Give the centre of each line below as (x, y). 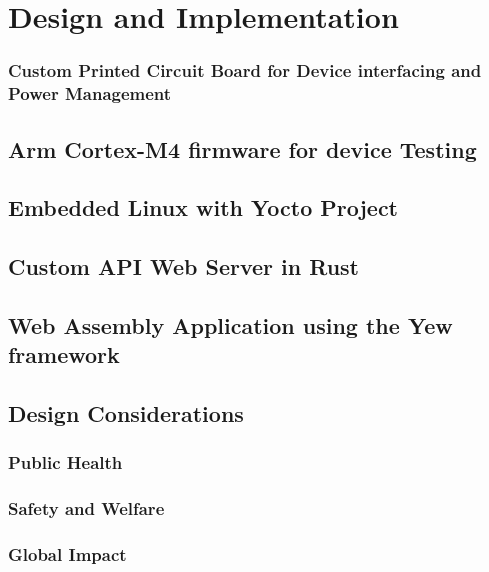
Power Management (90, 93)
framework (64, 354)
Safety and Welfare (86, 508)
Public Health (65, 462)
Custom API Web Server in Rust (183, 266)
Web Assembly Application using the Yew (230, 324)
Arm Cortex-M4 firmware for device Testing (242, 148)
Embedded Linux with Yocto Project (203, 207)
